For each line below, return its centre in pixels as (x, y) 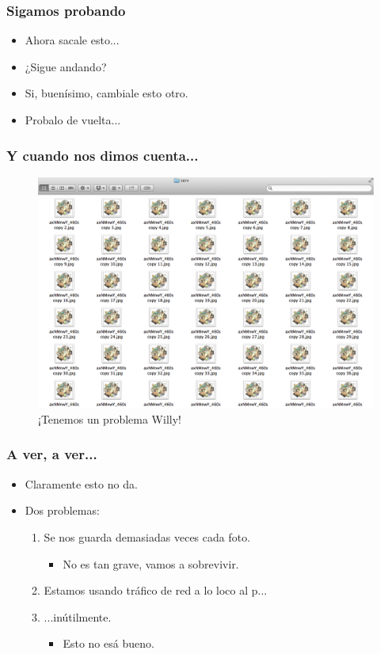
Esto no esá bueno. (108, 643)
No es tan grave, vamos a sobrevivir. (151, 563)
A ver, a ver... (52, 454)
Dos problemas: (62, 510)
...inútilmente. (78, 616)
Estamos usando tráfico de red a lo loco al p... (156, 590)
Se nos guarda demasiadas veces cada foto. (147, 536)
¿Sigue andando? (66, 66)
